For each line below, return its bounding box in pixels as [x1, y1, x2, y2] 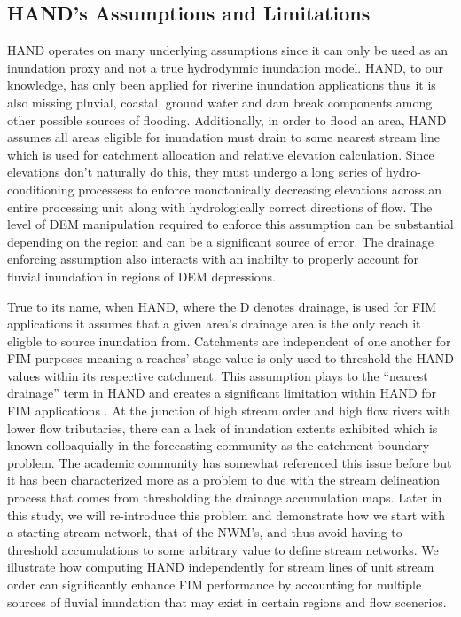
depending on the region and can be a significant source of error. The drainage [7, 232, 434, 250]
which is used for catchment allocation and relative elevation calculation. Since [7, 145, 434, 163]
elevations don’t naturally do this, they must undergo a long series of [7, 162, 382, 181]
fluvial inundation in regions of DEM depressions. [7, 266, 277, 285]
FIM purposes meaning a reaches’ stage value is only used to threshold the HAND [7, 349, 454, 368]
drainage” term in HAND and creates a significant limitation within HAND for [7, 384, 437, 402]
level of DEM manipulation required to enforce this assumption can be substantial [7, 215, 454, 233]
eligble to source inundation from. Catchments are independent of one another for [7, 331, 451, 350]
